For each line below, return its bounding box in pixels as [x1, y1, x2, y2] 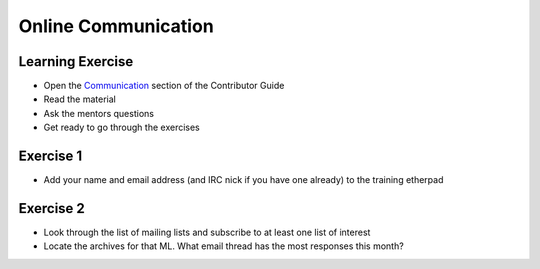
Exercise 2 [18, 200, 85, 217]
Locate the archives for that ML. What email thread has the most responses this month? [43, 240, 404, 252]
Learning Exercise [18, 53, 134, 70]
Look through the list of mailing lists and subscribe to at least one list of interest [43, 226, 371, 239]
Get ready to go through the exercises [43, 121, 200, 134]
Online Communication [18, 15, 214, 37]
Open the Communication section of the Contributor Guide [43, 80, 285, 92]
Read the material [43, 93, 117, 105]
